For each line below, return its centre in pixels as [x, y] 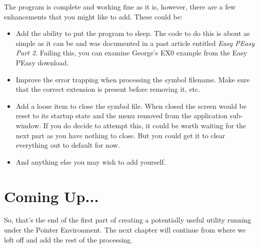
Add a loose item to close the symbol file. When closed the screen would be [131, 106]
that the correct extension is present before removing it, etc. [108, 89]
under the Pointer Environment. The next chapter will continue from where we [125, 230]
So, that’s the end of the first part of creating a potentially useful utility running [128, 220]
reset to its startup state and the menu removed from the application [121, 116]
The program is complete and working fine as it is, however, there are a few [120, 6]
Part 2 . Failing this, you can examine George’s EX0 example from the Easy [131, 53]
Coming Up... [51, 196]
